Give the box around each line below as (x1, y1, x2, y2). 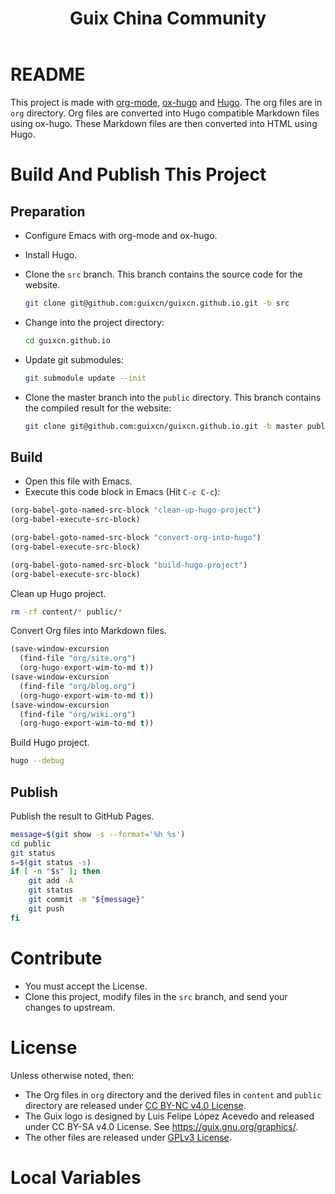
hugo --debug (10, 756, 65, 766)
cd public (10, 838, 52, 849)
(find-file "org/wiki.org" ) (19, 709, 137, 719)
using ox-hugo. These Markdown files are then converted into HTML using (10, 117, 318, 129)
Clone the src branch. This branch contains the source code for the (24, 268, 303, 280)
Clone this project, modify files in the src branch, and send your (24, 990, 288, 1002)
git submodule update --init (24, 373, 147, 383)
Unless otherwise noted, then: (10, 1069, 135, 1081)
